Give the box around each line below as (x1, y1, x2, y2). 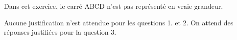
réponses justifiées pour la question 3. (4, 27, 117, 37)
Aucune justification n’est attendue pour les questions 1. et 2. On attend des (4, 17, 234, 27)
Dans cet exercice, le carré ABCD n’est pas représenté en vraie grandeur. (4, 1, 223, 11)
